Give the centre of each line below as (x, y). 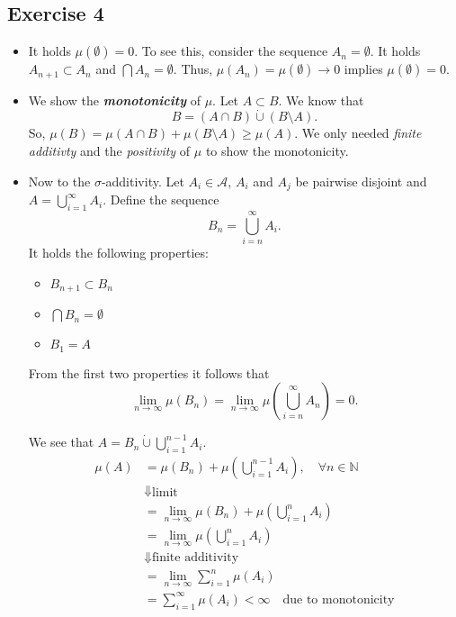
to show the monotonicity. (277, 151)
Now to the (59, 181)
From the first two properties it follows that (149, 372)
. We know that (321, 100)
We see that (61, 442)
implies (363, 69)
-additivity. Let (143, 181)
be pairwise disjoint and (361, 181)
